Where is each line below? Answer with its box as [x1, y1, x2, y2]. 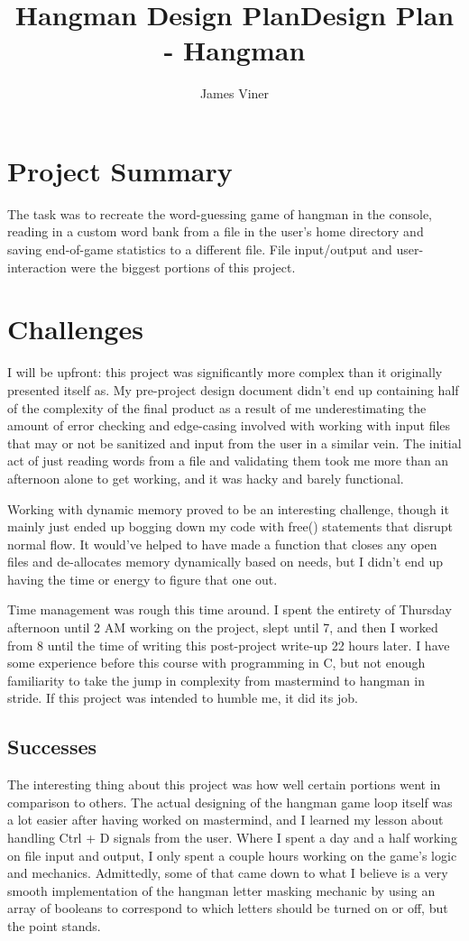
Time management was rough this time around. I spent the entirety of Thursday [7, 600, 452, 619]
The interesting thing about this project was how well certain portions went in [7, 775, 441, 794]
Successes [7, 733, 97, 761]
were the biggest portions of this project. [70, 257, 296, 276]
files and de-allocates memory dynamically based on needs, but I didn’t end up [7, 552, 443, 571]
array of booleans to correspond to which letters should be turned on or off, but [7, 899, 448, 918]
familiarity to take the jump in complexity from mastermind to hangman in [7, 670, 425, 689]
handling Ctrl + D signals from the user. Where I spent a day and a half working [7, 828, 457, 847]
